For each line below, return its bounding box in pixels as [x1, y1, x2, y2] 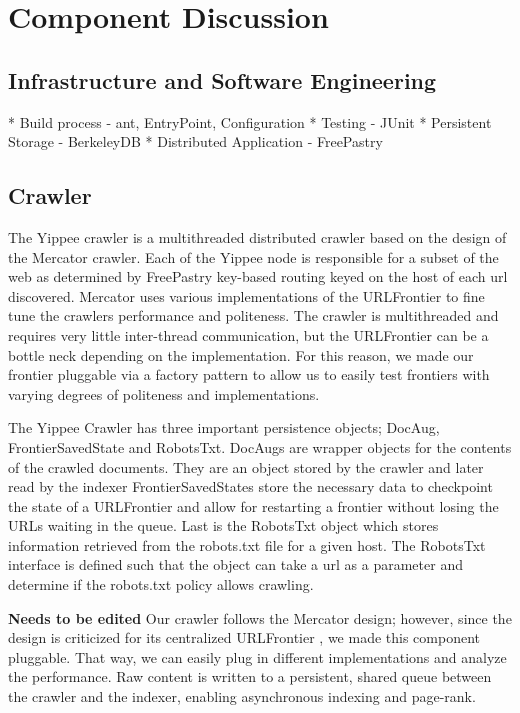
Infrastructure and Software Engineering [8, 64, 437, 95]
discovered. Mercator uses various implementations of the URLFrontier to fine [8, 285, 485, 306]
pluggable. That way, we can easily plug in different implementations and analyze [8, 646, 507, 667]
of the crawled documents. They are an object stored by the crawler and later [8, 456, 484, 477]
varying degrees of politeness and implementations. [8, 383, 320, 404]
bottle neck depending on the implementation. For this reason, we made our [8, 344, 474, 365]
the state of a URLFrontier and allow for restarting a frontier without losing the [8, 495, 499, 516]
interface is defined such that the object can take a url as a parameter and [8, 554, 463, 575]
